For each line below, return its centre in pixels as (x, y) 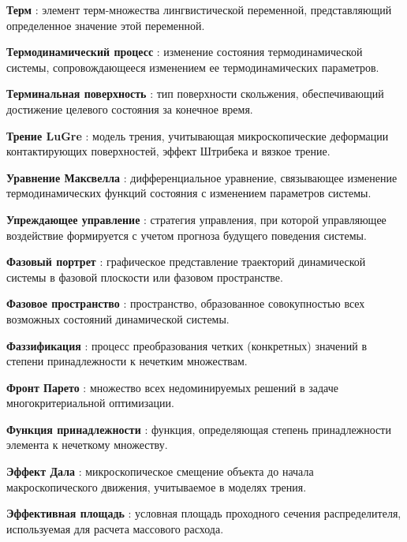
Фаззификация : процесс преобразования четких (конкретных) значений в (187, 345)
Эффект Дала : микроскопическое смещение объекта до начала (160, 471)
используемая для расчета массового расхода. (115, 528)
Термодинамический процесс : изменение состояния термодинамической (185, 52)
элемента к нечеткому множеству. (87, 445)
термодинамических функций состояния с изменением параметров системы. (189, 193)
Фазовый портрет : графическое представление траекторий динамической (186, 262)
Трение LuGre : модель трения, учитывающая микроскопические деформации (198, 135)
